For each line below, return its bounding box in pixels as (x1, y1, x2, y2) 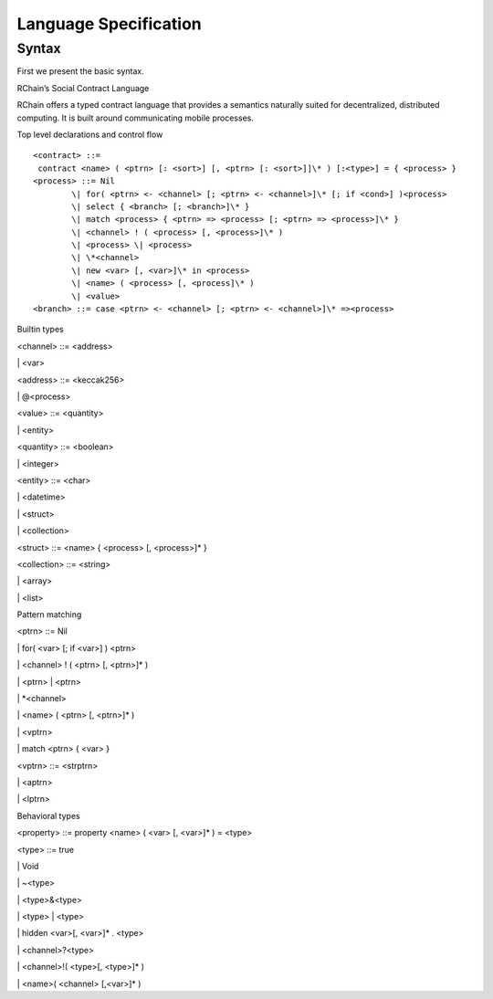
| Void (16, 860, 39, 871)
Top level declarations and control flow (16, 129, 163, 140)
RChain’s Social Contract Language (16, 82, 150, 93)
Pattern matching (16, 609, 82, 620)
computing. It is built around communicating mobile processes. (16, 112, 255, 123)
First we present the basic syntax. (16, 66, 145, 77)
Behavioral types (16, 810, 81, 821)
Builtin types (16, 324, 64, 335)
